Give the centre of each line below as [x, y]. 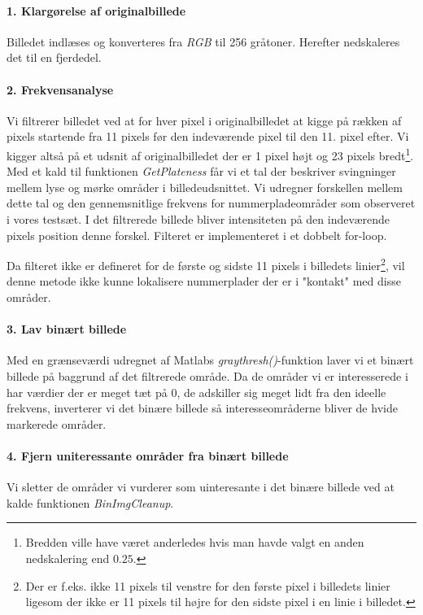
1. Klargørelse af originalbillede [96, 10]
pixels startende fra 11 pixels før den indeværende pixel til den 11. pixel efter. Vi [208, 136]
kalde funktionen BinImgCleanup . [90, 502]
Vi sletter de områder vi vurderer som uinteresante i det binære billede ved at [201, 487]
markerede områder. [57, 423]
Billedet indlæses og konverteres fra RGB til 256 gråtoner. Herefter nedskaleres [203, 41]
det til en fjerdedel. [54, 57]
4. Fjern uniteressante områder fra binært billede [148, 455]
